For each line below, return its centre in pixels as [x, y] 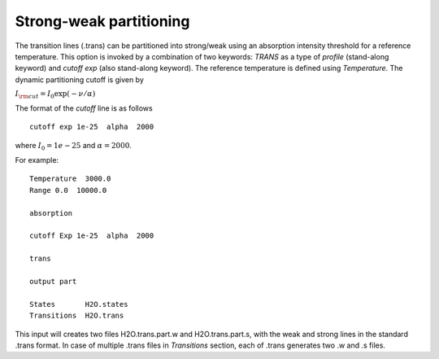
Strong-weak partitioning [102, 21]
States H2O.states [79, 304]
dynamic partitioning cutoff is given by [79, 79]
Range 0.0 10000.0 [68, 190]
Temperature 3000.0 [70, 179]
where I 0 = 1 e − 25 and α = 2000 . [73, 146]
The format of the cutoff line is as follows [84, 108]
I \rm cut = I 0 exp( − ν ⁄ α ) [55, 95]
